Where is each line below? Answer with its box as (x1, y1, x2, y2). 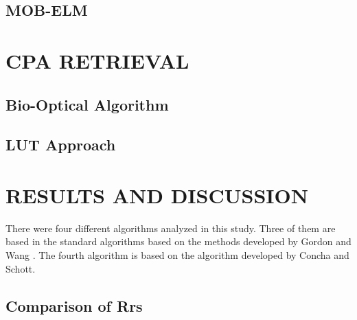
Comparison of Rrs (5, 295, 143, 316)
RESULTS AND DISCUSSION (5, 181, 308, 209)
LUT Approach (5, 134, 116, 155)
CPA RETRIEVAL (5, 46, 189, 74)
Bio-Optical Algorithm (5, 93, 169, 115)
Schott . (5, 261, 36, 275)
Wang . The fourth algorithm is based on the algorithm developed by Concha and (5, 248, 349, 262)
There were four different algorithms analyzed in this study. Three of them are (5, 220, 336, 235)
